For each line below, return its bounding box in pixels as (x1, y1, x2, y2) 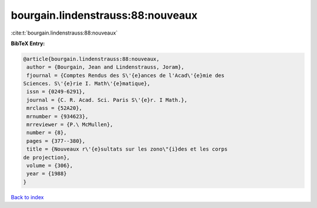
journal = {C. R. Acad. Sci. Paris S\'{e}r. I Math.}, (26, 97, 188, 103)
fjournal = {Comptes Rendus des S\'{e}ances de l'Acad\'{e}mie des (26, 72, 225, 79)
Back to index (11, 193, 44, 200)
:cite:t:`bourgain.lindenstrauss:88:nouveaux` (11, 29, 118, 36)
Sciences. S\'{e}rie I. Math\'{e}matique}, (23, 80, 151, 87)
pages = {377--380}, (26, 138, 86, 144)
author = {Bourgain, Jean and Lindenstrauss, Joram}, (26, 64, 184, 70)
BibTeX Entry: (11, 40, 45, 47)
